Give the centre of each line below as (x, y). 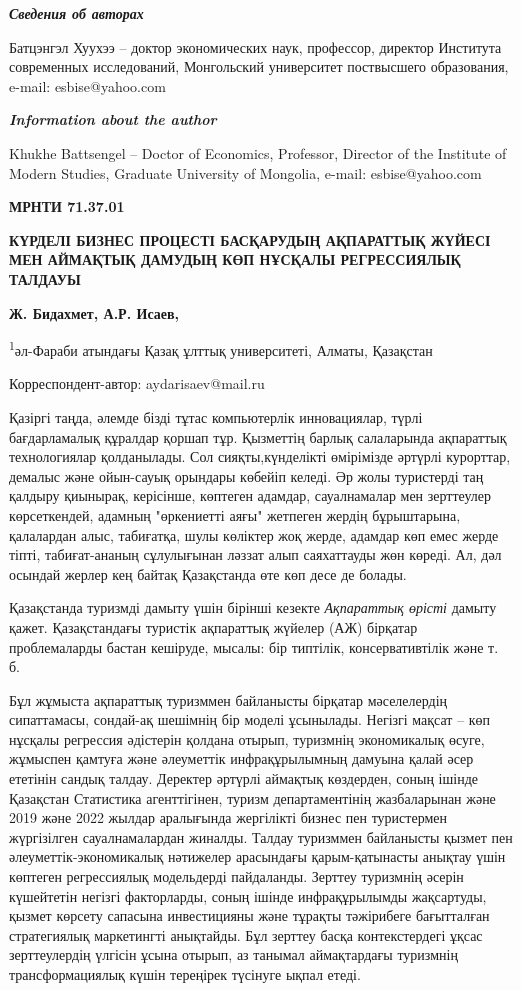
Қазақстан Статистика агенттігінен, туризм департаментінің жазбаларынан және (252, 797)
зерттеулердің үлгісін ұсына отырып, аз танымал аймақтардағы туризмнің (233, 954)
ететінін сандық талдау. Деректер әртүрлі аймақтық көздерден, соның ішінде (243, 778)
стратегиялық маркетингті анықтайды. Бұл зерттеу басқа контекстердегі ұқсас (246, 934)
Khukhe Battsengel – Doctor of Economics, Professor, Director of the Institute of (258, 152)
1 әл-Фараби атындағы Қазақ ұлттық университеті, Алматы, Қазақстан (221, 348)
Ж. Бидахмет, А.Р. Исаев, (94, 312)
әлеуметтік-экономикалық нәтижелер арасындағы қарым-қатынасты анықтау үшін (257, 856)
